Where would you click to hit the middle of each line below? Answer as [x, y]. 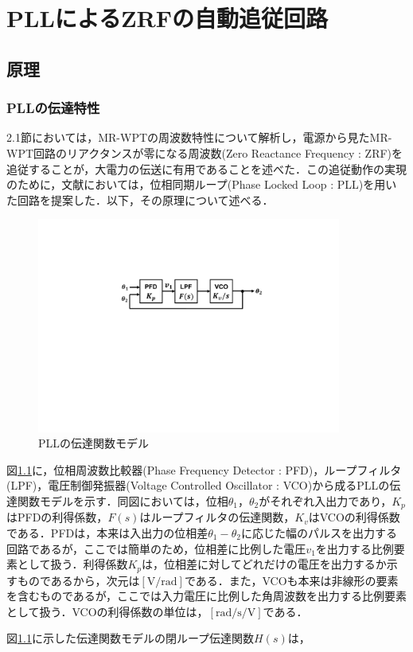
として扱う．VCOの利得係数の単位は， [107, 611]
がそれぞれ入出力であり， [325, 500]
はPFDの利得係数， [57, 517]
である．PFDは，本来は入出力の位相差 [107, 532]
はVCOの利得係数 [354, 517]
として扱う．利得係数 [72, 564]
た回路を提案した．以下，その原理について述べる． [140, 199]
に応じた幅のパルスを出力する [319, 532]
